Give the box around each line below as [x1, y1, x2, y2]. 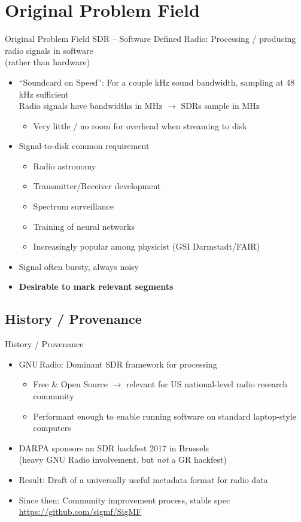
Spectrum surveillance [33, 200, 114, 213]
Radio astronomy [33, 159, 96, 172]
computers [33, 421, 71, 434]
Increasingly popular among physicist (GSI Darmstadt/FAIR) [33, 240, 260, 253]
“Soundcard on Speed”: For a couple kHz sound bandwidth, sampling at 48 [19, 75, 295, 88]
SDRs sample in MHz [181, 99, 260, 112]
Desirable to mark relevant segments [19, 280, 174, 293]
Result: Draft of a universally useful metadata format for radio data [19, 473, 268, 485]
